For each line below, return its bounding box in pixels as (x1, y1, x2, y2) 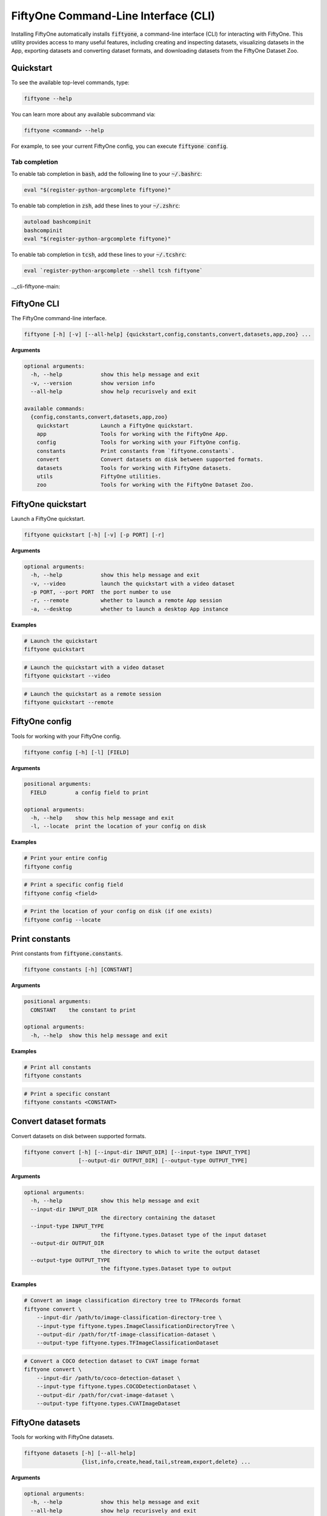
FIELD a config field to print (30, 789, 149, 796)
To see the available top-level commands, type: (11, 79, 130, 86)
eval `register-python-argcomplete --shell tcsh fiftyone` (24, 267, 203, 274)
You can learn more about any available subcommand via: (11, 111, 156, 118)
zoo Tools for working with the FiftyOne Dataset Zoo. (36, 481, 254, 488)
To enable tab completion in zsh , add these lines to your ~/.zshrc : (11, 202, 180, 209)
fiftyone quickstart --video (24, 672, 111, 679)
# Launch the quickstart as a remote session (24, 690, 162, 697)
